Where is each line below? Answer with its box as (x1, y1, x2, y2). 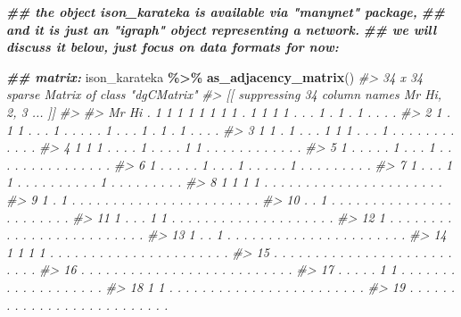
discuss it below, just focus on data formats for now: (6, 38, 339, 56)
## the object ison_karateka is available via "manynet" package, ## (6, 3, 445, 21)
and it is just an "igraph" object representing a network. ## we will (6, 20, 437, 38)
